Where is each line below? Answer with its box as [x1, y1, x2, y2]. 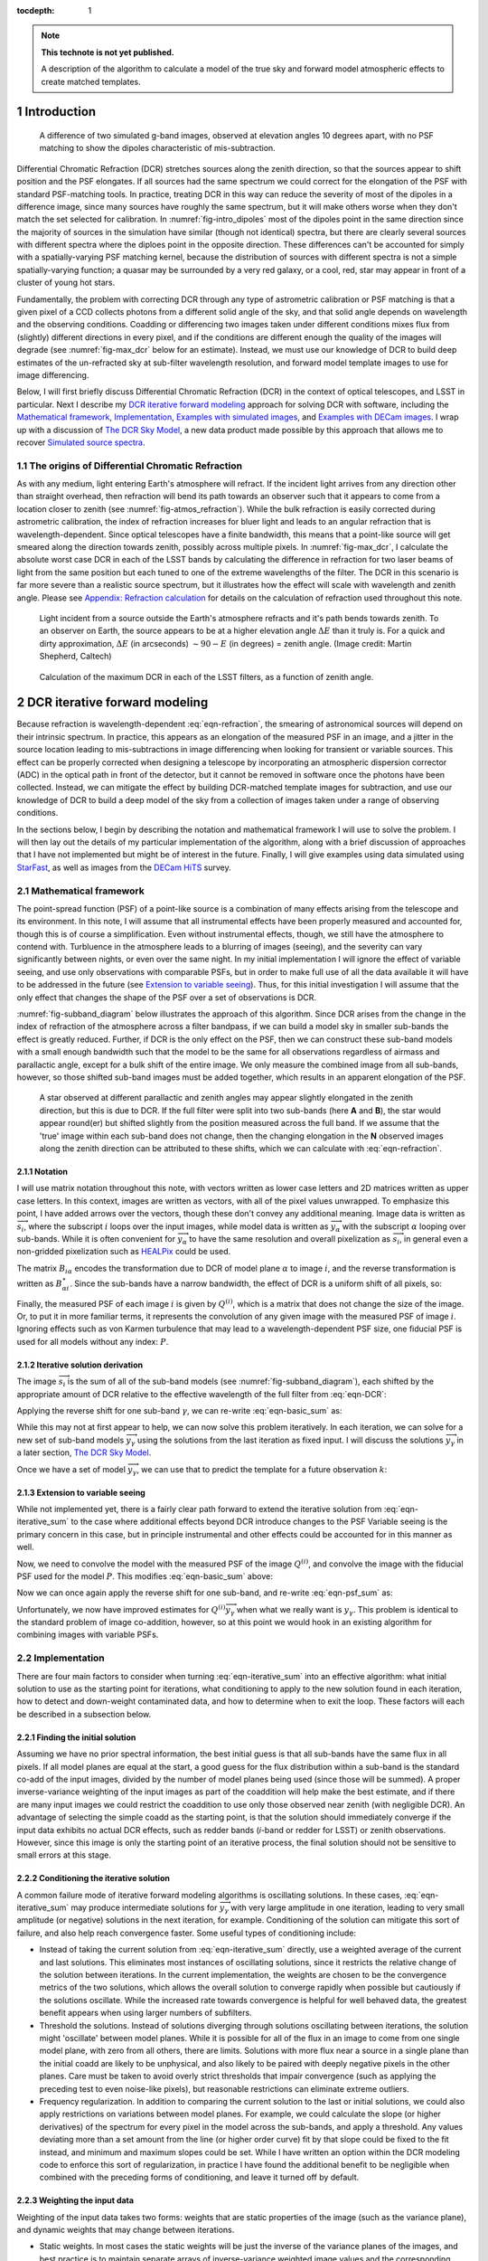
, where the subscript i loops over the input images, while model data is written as [23, 1221, 329, 1232]
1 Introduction [16, 104, 97, 119]
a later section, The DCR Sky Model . [16, 1447, 152, 1458]
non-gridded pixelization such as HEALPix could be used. [16, 1246, 231, 1257]
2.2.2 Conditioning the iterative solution [16, 1873, 171, 1884]
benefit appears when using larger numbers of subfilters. [39, 2008, 252, 2019]
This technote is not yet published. [41, 46, 175, 58]
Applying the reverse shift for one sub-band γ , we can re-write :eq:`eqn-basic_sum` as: [16, 1405, 343, 1415]
